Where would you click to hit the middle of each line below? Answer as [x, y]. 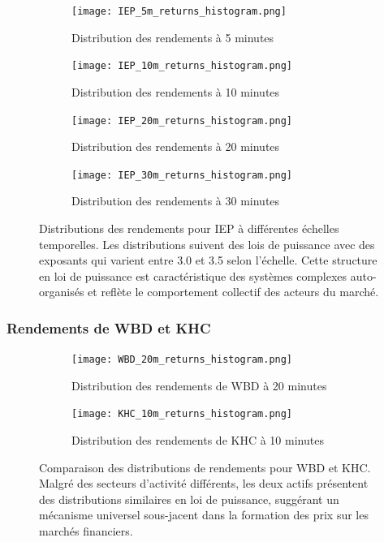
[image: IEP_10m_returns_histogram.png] [182, 66]
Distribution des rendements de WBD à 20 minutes [199, 385]
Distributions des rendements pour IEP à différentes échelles [189, 228]
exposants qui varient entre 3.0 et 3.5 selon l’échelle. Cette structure [208, 260]
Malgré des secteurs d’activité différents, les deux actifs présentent [204, 483]
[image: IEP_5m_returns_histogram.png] [179, 11]
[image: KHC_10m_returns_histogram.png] [182, 414]
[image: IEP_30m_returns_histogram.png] [182, 175]
